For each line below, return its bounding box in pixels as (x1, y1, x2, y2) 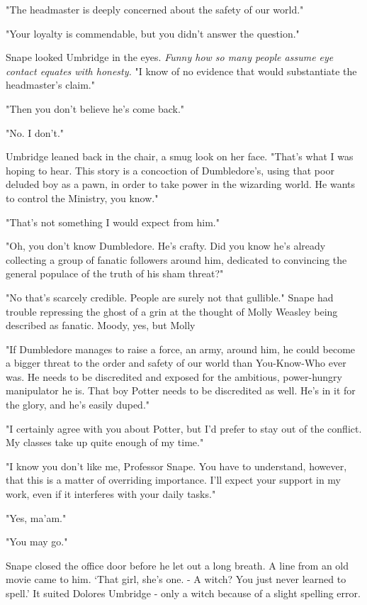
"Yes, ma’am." (6, 510, 67, 525)
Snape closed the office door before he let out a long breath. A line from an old (6, 557, 349, 572)
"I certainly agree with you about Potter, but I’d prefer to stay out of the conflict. (6, 421, 362, 435)
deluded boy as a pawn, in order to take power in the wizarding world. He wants (6, 177, 356, 192)
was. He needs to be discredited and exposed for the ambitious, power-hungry (6, 369, 342, 384)
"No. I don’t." (6, 125, 64, 140)
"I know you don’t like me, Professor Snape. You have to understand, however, (6, 458, 347, 473)
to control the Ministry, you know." (6, 190, 159, 205)
